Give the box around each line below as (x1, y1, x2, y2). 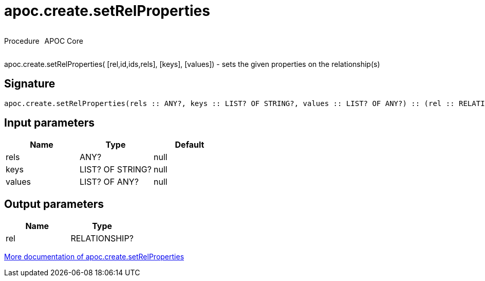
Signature (4, 77, 55, 91)
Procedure (4, 36, 40, 45)
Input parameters (4, 116, 95, 130)
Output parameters (4, 197, 104, 210)
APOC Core (44, 36, 83, 45)
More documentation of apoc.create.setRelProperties (4, 252, 184, 261)
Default (175, 139, 204, 150)
